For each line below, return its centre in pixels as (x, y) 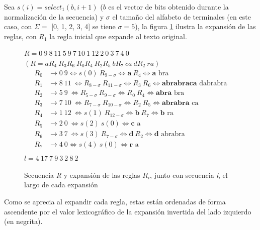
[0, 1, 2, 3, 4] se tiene (83, 26)
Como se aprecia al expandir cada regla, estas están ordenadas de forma (115, 201)
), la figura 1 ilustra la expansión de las (195, 26)
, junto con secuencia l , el (189, 175)
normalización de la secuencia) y (54, 16)
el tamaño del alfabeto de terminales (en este (182, 16)
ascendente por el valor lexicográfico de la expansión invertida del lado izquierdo (128, 211)
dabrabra (213, 83)
